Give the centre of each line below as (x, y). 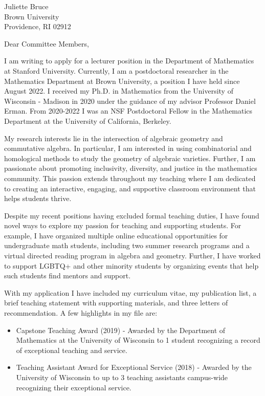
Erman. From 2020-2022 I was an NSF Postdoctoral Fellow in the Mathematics (128, 111)
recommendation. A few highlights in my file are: (81, 313)
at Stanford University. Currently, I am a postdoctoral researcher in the (116, 70)
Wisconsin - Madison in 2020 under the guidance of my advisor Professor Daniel (130, 101)
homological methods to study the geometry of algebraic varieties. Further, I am (130, 158)
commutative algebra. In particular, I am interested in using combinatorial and (128, 148)
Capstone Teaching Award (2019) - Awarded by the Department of (121, 330)
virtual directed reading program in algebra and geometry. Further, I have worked (132, 256)
